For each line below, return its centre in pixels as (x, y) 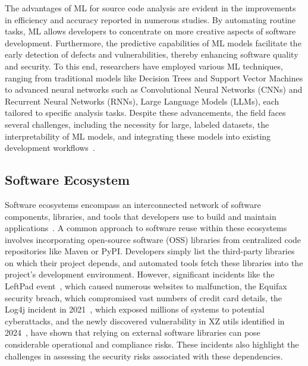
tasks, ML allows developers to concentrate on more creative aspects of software (150, 31)
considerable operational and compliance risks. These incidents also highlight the (152, 344)
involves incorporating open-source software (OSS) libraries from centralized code (153, 239)
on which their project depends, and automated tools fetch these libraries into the (154, 262)
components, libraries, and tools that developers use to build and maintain (141, 216)
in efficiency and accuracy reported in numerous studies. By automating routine (150, 19)
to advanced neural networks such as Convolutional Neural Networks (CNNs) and (154, 89)
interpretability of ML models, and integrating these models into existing (138, 136)
